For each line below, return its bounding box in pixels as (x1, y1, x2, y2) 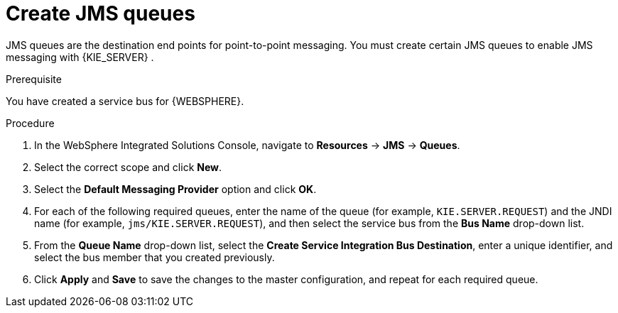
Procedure (6, 116, 55, 129)
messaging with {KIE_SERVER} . (6, 50, 154, 63)
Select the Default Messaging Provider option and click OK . (34, 182, 317, 195)
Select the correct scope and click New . (34, 160, 222, 173)
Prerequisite (6, 72, 62, 85)
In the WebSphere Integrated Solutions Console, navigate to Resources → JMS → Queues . (34, 138, 460, 151)
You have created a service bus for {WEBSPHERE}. (6, 94, 244, 107)
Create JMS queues (6, 1, 195, 26)
